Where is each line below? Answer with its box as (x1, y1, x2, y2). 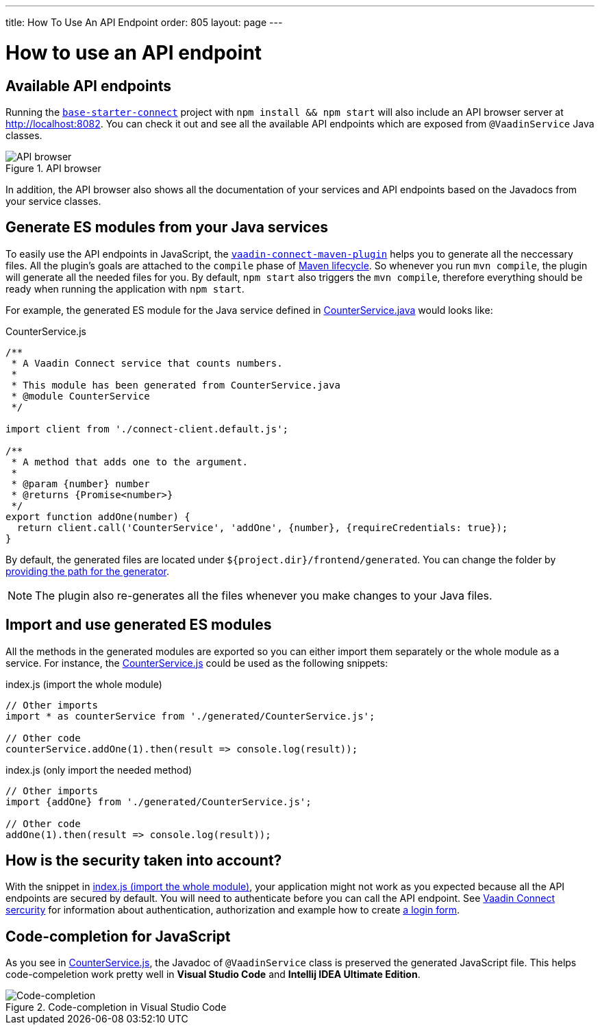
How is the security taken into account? (5, 852, 282, 870)
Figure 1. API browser (5, 162, 101, 174)
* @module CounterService (11, 390, 150, 402)
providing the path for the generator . (5, 565, 169, 577)
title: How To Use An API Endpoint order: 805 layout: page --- (5, 16, 283, 28)
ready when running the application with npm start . (5, 282, 245, 295)
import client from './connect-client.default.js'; (5, 423, 289, 434)
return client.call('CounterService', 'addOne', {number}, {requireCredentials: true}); (16, 522, 508, 533)
